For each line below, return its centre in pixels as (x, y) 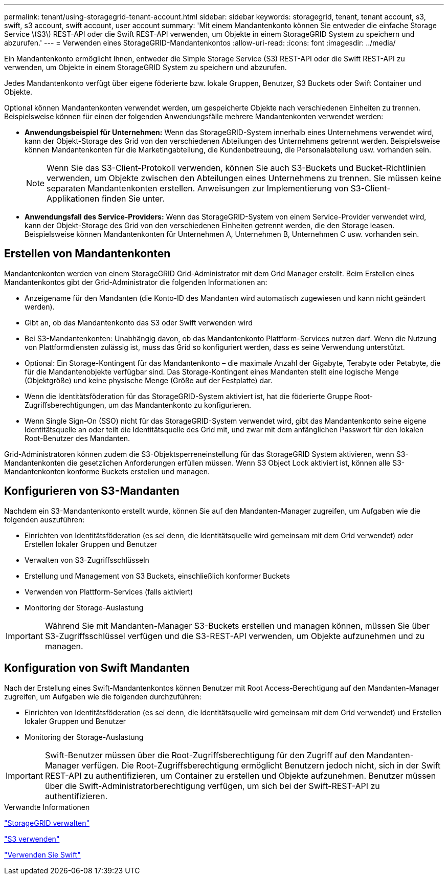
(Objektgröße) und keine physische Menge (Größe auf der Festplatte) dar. (149, 380)
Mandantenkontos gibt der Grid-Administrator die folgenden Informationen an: (136, 282)
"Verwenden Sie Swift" (42, 854)
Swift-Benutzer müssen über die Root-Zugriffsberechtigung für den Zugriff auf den (205, 755)
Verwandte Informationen (47, 807)
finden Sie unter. (133, 199)
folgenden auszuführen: (44, 519)
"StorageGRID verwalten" (47, 823)
